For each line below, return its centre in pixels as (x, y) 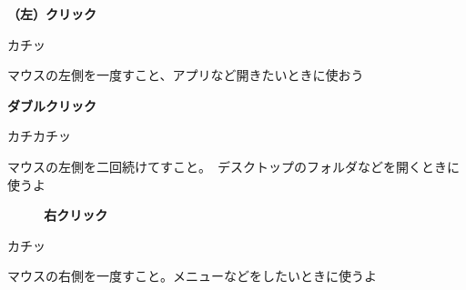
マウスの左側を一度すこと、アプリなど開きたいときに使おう (186, 75)
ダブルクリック (52, 105)
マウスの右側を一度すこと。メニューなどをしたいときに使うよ (192, 276)
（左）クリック (52, 14)
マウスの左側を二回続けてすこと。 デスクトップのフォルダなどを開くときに (233, 166)
